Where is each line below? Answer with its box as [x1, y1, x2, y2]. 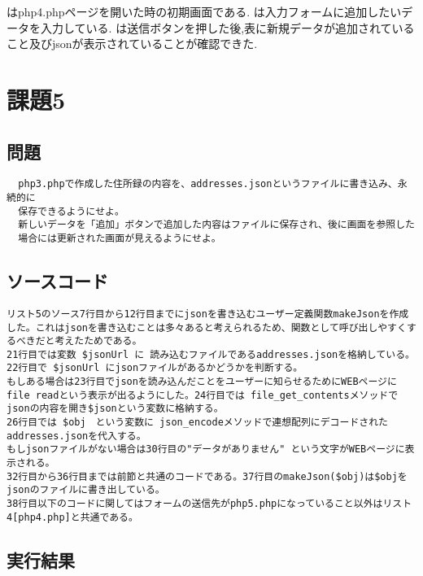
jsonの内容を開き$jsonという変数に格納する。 [7, 403, 224, 415]
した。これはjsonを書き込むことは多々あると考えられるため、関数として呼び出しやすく [7, 321, 407, 334]
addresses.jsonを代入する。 [7, 430, 146, 442]
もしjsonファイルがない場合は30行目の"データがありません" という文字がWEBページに [7, 443, 405, 456]
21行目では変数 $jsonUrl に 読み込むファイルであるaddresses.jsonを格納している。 [7, 348, 415, 360]
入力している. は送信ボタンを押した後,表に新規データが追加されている [40, 19, 415, 36]
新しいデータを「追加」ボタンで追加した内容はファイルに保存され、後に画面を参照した [18, 219, 415, 231]
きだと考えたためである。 [25, 335, 142, 347]
